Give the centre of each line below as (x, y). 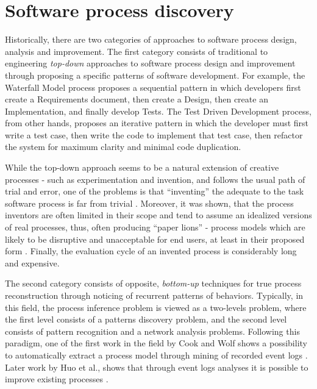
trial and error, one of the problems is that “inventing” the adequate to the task (155, 191)
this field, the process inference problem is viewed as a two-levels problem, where (156, 307)
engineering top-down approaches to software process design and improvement (150, 63)
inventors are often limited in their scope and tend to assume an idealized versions (158, 215)
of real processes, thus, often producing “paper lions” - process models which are (155, 227)
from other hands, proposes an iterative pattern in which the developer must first (157, 123)
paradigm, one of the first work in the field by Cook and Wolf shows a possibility (156, 343)
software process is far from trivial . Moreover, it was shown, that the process (149, 203)
